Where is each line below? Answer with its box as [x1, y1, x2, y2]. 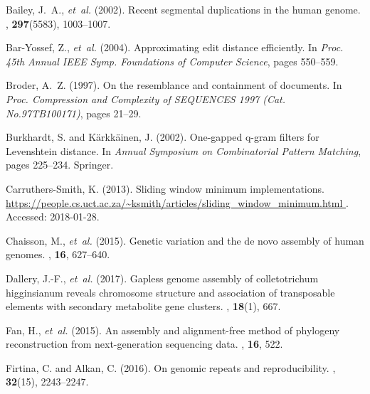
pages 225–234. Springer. [6, 157, 114, 172]
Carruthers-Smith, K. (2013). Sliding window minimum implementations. [6, 181, 324, 196]
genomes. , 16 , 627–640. [6, 247, 110, 262]
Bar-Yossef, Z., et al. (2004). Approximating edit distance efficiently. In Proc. [6, 40, 344, 55]
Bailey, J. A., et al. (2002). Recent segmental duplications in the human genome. [6, 2, 361, 16]
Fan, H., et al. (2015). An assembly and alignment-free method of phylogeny [6, 322, 340, 337]
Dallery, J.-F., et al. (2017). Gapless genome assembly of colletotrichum [6, 270, 319, 285]
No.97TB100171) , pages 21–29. [6, 105, 142, 120]
